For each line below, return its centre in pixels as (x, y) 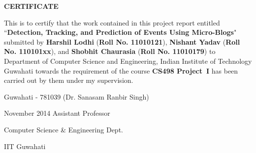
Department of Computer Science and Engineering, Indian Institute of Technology (128, 61)
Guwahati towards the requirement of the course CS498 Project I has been (121, 70)
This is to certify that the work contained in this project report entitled (112, 22)
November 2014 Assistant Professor (57, 113)
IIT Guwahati (25, 146)
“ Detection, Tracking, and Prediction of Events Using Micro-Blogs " (120, 32)
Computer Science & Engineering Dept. (64, 129)
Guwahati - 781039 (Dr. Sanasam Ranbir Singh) (77, 96)
